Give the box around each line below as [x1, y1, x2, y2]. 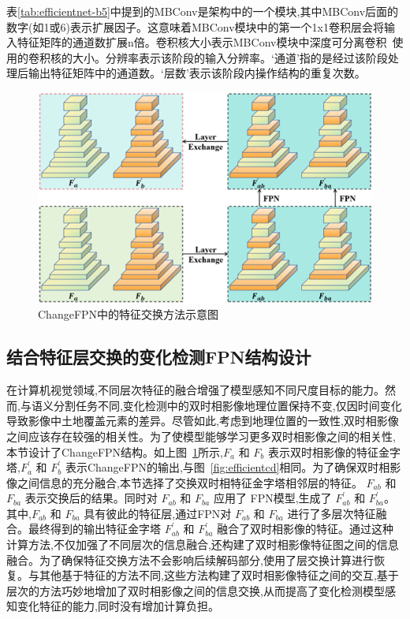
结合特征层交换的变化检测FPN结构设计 [6, 345, 311, 369]
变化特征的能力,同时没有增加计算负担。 [17, 598, 219, 614]
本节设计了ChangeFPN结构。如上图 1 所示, [6, 443, 223, 460]
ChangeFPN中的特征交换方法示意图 [38, 306, 219, 323]
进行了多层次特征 [287, 505, 376, 521]
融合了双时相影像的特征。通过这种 [217, 520, 394, 537]
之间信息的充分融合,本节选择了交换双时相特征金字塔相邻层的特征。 [17, 474, 363, 490]
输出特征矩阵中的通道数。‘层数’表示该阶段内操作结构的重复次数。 [28, 65, 366, 81]
